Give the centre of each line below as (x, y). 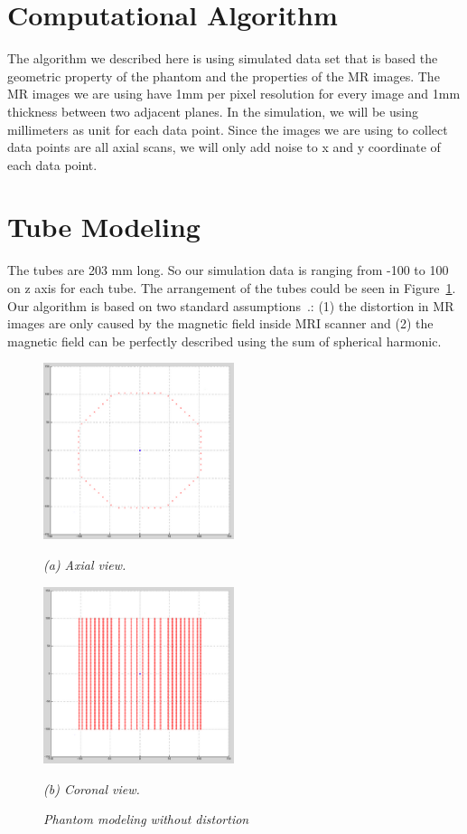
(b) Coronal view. (92, 788)
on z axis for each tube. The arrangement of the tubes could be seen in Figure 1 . (232, 288)
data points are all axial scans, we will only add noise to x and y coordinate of (224, 147)
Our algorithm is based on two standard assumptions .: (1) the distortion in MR (231, 305)
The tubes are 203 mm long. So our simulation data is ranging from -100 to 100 (228, 270)
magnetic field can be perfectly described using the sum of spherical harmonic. (224, 341)
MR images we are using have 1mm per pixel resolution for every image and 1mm (234, 94)
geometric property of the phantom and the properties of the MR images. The (224, 76)
